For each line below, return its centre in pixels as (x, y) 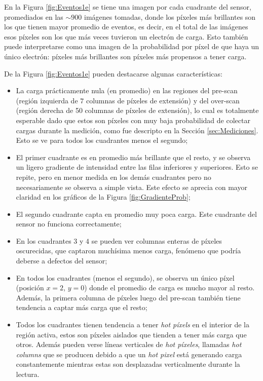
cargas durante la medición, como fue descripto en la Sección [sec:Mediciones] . (137, 130)
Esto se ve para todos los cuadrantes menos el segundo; (102, 140)
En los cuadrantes (44, 240)
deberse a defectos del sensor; (62, 261)
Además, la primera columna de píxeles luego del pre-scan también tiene (128, 297)
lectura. (28, 374)
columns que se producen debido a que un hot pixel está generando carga (129, 354)
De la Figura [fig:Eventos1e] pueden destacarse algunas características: (113, 73)
